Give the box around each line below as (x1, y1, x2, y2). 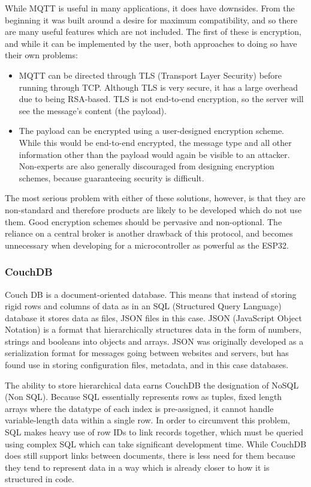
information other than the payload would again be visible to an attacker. (19, 148, 290, 160)
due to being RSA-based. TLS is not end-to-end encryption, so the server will (19, 92, 304, 105)
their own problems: (5, 49, 78, 61)
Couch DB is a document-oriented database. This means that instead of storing (5, 288, 297, 300)
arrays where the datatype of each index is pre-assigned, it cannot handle (5, 402, 274, 414)
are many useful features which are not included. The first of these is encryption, (5, 25, 301, 38)
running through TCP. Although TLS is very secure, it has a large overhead (19, 80, 298, 93)
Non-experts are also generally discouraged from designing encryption (19, 160, 274, 172)
